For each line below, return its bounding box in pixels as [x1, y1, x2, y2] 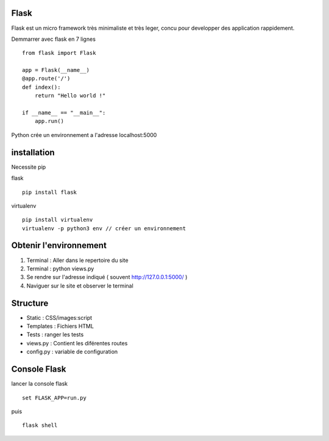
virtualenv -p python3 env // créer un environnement [22, 225, 186, 231]
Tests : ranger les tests [26, 331, 84, 338]
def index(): [22, 83, 61, 91]
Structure [11, 298, 49, 308]
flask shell [22, 422, 58, 429]
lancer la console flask [11, 380, 68, 387]
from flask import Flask [22, 49, 96, 57]
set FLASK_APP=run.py [22, 394, 87, 401]
